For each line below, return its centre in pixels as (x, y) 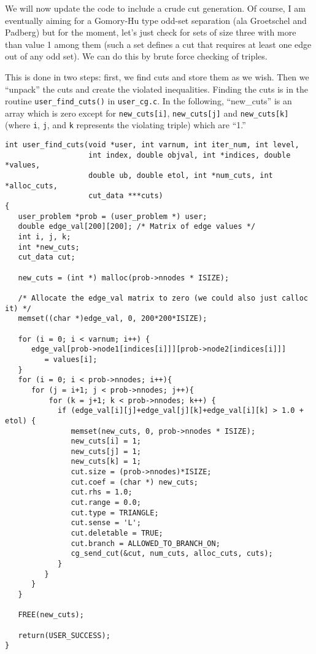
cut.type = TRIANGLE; (115, 513)
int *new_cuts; (49, 247)
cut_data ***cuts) (126, 196)
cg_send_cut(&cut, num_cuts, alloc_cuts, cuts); (172, 554)
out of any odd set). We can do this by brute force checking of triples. (136, 56)
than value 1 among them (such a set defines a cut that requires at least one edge (158, 44)
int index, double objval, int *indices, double (190, 155)
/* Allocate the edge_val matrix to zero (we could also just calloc (163, 298)
